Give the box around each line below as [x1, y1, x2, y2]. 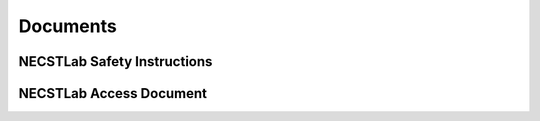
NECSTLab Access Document [18, 85, 208, 102]
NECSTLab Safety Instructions [18, 53, 213, 70]
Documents [18, 15, 117, 37]
